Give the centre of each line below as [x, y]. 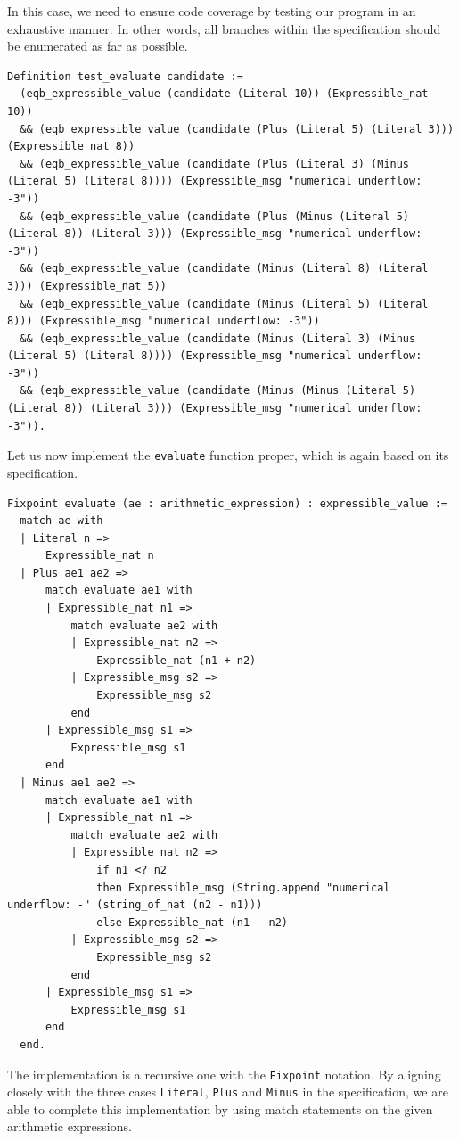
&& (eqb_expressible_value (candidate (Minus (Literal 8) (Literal [224, 269]
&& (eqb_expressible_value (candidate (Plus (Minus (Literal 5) [215, 216]
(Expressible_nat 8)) [71, 147]
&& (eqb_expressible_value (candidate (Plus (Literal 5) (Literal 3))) [237, 129]
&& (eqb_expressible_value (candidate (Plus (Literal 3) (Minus [215, 164]
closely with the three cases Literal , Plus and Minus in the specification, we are [228, 1092]
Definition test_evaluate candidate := [125, 76]
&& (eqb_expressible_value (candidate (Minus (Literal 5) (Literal [224, 304]
